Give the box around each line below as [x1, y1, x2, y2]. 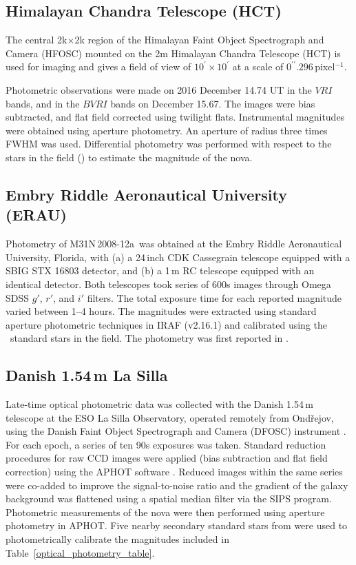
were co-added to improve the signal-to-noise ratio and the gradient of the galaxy [6, 477, 348, 492]
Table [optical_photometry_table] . [6, 545, 155, 559]
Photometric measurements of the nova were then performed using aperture [6, 504, 325, 519]
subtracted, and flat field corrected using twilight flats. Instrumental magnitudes [6, 110, 345, 124]
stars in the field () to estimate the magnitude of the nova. [6, 150, 253, 164]
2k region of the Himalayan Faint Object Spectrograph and [74, 32, 324, 47]
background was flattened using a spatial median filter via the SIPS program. [6, 491, 332, 506]
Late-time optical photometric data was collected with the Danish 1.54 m [6, 397, 313, 411]
